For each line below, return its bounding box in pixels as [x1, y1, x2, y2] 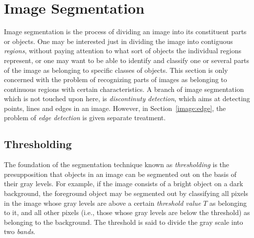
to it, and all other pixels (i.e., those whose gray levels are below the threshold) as [4, 207, 250, 217]
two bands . [4, 226, 35, 237]
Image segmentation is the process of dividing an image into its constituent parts [4, 26, 247, 37]
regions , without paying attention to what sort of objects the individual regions [4, 45, 241, 56]
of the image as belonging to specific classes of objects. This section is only [4, 65, 228, 75]
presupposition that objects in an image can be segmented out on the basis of [4, 169, 236, 179]
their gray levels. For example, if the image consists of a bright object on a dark [4, 178, 243, 189]
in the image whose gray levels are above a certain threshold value [4, 197, 201, 208]
